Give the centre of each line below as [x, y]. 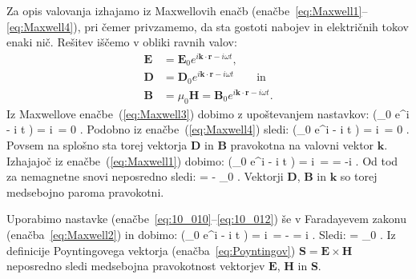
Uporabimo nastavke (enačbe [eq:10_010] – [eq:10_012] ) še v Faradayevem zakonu [207, 219]
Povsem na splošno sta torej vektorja [97, 145]
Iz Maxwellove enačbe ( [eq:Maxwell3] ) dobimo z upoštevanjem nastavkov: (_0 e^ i [208, 113]
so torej [359, 176]
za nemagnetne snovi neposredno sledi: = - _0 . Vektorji [145, 176]
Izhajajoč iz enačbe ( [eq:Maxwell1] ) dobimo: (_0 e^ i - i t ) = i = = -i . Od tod [202, 160]
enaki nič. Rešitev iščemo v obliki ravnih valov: [122, 42]
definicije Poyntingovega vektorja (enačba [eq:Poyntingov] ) [151, 250]
